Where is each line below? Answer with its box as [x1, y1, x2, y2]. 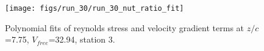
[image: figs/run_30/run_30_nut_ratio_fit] [5, 4, 184, 13]
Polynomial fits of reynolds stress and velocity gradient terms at [5, 21, 244, 34]
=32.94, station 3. [48, 33, 115, 46]
